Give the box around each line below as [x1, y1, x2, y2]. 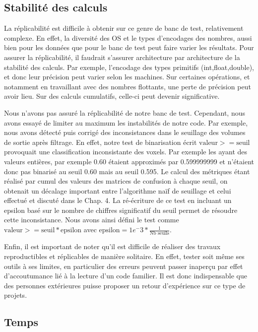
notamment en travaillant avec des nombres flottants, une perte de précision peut [4, 81, 251, 91]
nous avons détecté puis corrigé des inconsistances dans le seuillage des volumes [4, 127, 246, 137]
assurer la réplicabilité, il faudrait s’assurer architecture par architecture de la [4, 52, 240, 62]
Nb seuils [149, 231, 169, 236]
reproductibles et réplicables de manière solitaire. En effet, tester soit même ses [4, 251, 245, 261]
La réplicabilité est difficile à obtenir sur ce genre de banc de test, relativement [4, 23, 244, 33]
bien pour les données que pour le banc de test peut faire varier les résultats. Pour [4, 42, 254, 53]
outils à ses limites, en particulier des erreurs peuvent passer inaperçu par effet [4, 261, 243, 271]
